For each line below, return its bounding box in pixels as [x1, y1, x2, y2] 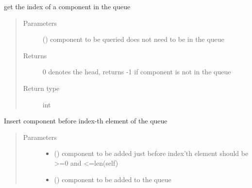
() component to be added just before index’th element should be [54, 148, 249, 158]
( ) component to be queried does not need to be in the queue [42, 34, 224, 44]
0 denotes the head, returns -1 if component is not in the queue [42, 67, 231, 77]
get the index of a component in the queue [4, 1, 131, 11]
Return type [23, 83, 60, 93]
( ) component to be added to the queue [54, 174, 171, 184]
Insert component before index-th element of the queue [4, 116, 168, 126]
